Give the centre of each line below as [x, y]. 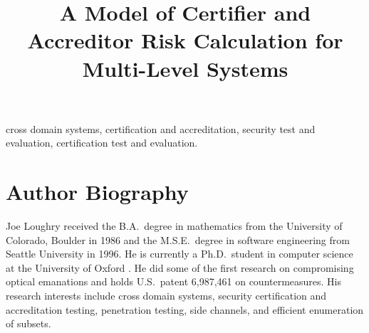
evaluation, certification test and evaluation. [102, 143]
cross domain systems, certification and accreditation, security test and [161, 128]
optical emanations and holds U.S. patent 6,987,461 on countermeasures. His [174, 281]
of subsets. [28, 323]
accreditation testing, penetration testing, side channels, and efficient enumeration [185, 309]
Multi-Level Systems [185, 68]
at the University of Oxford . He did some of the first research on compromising [180, 267]
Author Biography [97, 192]
